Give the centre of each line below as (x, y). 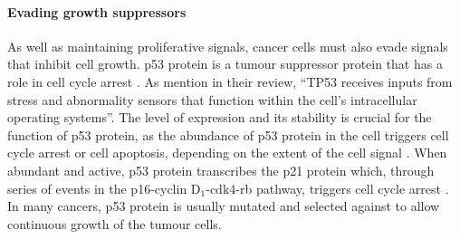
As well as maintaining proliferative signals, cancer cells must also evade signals (228, 46)
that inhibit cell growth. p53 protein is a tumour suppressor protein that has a (225, 64)
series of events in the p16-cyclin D (104, 188)
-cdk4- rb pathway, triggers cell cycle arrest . (327, 188)
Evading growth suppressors (97, 11)
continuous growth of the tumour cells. (115, 223)
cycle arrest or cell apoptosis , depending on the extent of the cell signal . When (227, 153)
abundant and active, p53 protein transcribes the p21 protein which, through (221, 170)
